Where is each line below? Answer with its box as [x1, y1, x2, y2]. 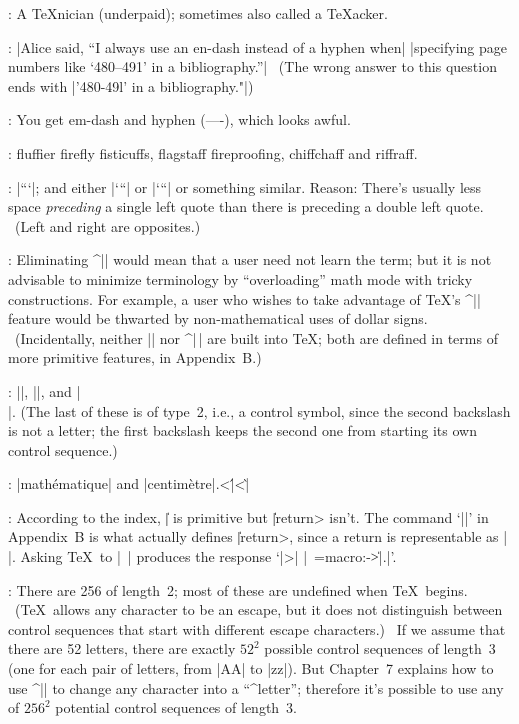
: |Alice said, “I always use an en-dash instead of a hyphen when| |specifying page [8, 36, 507, 57]
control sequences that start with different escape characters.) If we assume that [8, 618, 506, 639]
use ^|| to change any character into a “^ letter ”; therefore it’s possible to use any [8, 677, 504, 698]
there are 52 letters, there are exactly [8, 638, 236, 659]
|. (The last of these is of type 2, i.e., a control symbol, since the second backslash [8, 400, 511, 421]
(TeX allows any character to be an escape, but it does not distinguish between [14, 599, 503, 620]
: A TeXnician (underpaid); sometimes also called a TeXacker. [8, 3, 388, 23]
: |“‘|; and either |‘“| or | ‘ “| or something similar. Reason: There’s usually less [8, 176, 482, 197]
